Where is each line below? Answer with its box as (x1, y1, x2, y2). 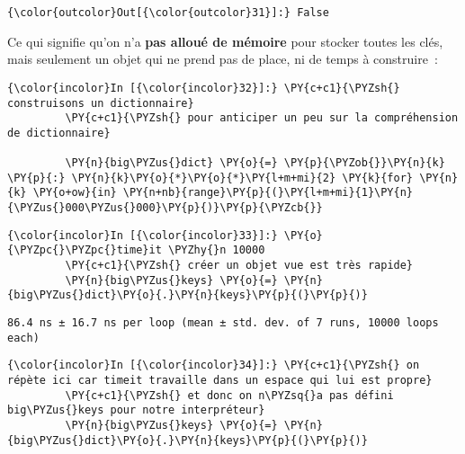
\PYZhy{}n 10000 (167, 244, 265, 257)
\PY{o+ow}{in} (32, 186, 117, 200)
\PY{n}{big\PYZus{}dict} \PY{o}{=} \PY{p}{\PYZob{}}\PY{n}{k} (65, 156, 445, 170)
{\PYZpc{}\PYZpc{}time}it (7, 244, 162, 257)
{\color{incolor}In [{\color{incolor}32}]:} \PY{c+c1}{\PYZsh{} (7, 81, 400, 94)
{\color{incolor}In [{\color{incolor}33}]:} (7, 228, 278, 242)
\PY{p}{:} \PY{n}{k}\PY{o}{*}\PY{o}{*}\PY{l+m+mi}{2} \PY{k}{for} (7, 171, 414, 184)
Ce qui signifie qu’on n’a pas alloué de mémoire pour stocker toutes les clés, (7, 31, 443, 50)
